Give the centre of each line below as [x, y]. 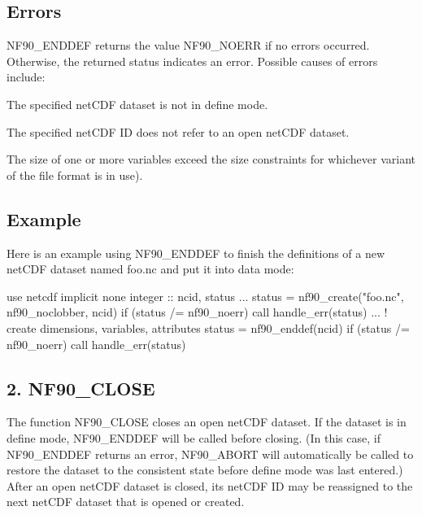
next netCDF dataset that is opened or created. [126, 502]
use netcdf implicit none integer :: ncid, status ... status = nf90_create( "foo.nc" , [205, 296]
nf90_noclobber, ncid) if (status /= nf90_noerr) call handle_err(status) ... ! [197, 312]
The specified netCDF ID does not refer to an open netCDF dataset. [178, 131]
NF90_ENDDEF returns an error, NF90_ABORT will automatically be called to [210, 454]
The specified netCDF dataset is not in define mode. [137, 104]
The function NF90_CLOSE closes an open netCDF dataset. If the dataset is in [207, 422]
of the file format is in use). [75, 175]
